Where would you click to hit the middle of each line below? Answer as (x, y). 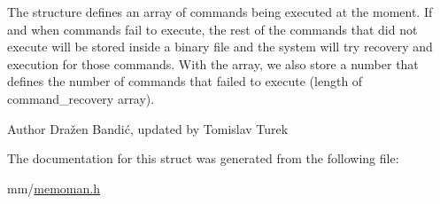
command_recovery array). (81, 98)
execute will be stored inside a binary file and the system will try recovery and (220, 47)
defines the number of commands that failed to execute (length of (185, 81)
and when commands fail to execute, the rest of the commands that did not (212, 29)
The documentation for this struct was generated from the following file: (203, 158)
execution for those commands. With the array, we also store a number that (213, 63)
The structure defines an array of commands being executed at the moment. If (220, 12)
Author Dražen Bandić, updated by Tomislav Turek (148, 128)
